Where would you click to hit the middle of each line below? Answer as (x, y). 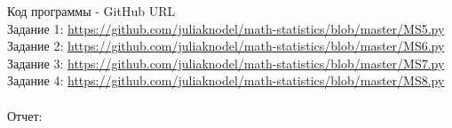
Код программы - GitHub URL (91, 11)
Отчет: (25, 115)
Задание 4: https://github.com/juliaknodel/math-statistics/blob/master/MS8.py (226, 80)
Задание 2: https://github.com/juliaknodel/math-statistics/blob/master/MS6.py (226, 46)
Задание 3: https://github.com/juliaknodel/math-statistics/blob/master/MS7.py (226, 63)
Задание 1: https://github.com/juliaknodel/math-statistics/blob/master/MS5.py (226, 28)
